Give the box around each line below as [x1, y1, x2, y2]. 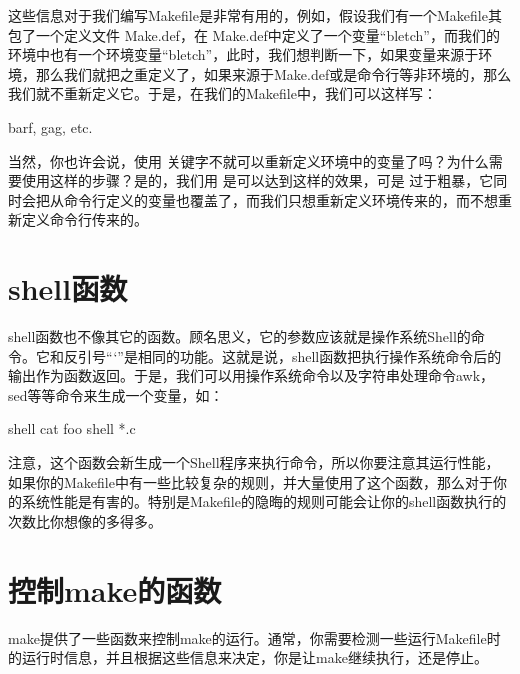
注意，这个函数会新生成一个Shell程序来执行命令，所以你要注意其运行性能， [8, 452, 500, 473]
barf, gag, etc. [8, 116, 93, 137]
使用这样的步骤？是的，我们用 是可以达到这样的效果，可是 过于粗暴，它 [21, 170, 494, 191]
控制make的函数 [8, 569, 222, 610]
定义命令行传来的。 [21, 209, 148, 230]
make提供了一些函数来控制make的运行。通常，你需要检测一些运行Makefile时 [8, 627, 501, 648]
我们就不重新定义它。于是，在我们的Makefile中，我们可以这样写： [8, 83, 437, 104]
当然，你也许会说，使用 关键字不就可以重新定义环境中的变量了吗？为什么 [8, 150, 489, 171]
